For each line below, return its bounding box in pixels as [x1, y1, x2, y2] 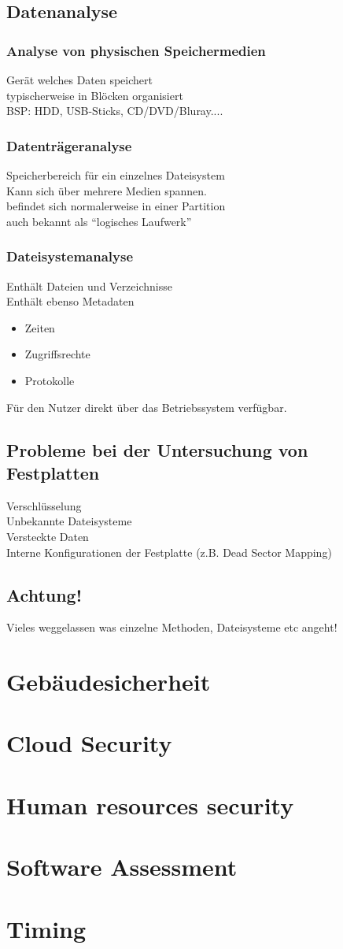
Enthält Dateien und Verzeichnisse [6, 277, 172, 294]
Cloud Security [6, 727, 172, 759]
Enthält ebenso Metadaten [6, 293, 135, 310]
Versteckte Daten [6, 528, 89, 544]
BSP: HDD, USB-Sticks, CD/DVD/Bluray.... [6, 102, 223, 119]
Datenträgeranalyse [6, 135, 132, 155]
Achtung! [6, 582, 83, 606]
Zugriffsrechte [24, 346, 90, 362]
